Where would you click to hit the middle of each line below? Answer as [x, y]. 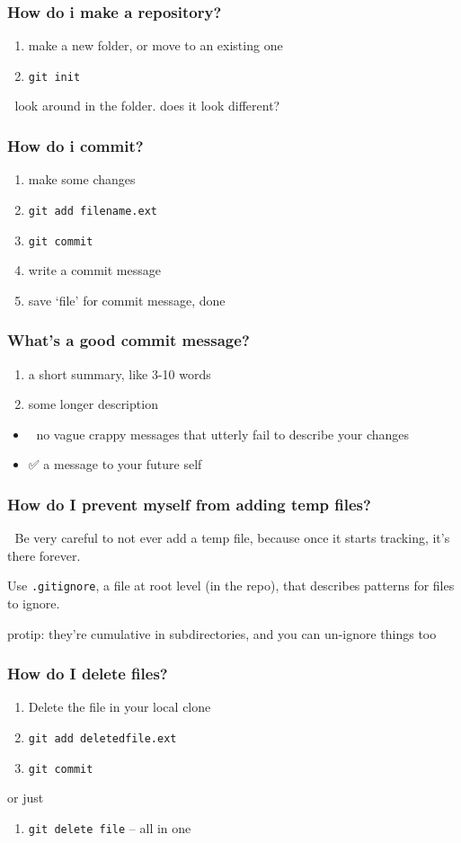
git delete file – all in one [110, 827]
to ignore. [34, 603]
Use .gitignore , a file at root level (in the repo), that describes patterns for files [231, 586]
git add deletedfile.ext [102, 739]
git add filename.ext [93, 211]
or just [26, 798]
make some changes [82, 179]
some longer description [93, 404]
